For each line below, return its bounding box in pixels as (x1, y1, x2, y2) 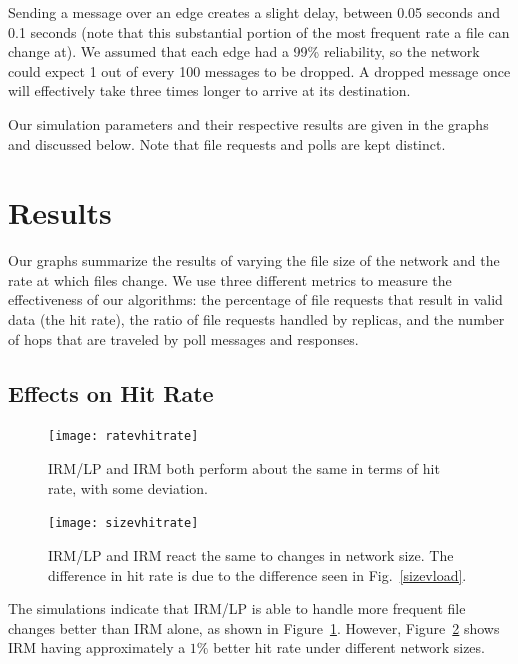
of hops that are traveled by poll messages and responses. (8, 328, 359, 349)
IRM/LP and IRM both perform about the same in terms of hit (48, 458, 440, 479)
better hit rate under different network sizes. (213, 637, 485, 658)
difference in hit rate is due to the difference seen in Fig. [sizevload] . (48, 564, 467, 585)
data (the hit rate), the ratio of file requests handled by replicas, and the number (8, 309, 505, 330)
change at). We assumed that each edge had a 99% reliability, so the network (8, 41, 480, 62)
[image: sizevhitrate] (48, 516, 199, 531)
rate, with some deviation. (48, 477, 208, 498)
